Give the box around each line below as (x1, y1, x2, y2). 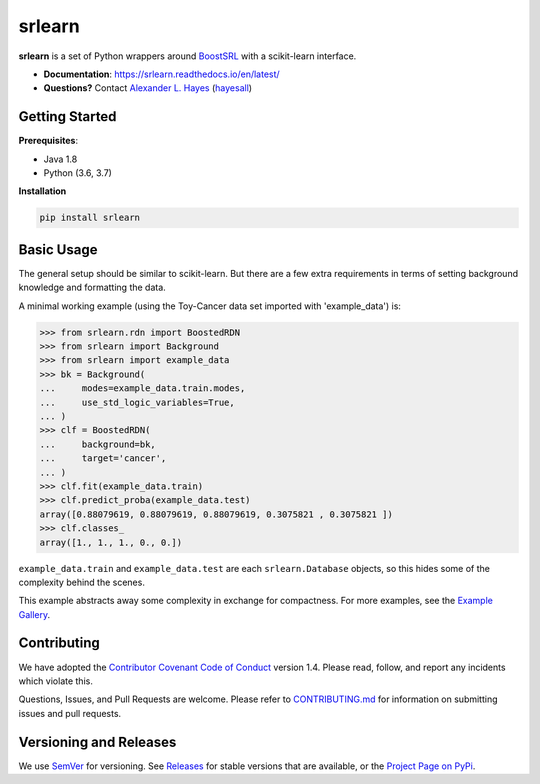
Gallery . (18, 608, 51, 620)
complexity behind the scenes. (18, 576, 145, 588)
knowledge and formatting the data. (18, 281, 167, 294)
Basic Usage (18, 241, 98, 258)
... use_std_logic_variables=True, (39, 396, 235, 408)
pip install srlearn (39, 212, 140, 224)
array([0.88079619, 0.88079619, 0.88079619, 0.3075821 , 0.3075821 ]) (39, 508, 394, 520)
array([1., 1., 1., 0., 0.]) (39, 536, 183, 548)
